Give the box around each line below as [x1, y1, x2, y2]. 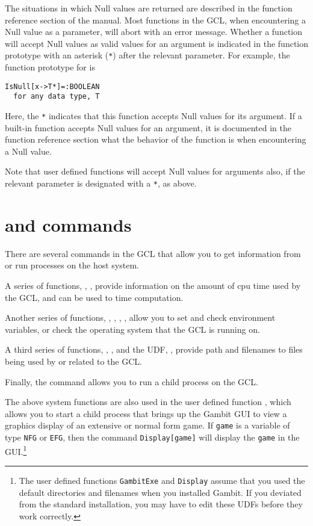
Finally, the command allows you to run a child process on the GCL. [5, 375, 258, 388]
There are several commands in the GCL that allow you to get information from [5, 247, 301, 259]
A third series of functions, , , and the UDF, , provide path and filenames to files [5, 343, 303, 356]
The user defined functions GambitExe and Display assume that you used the [19, 474, 305, 486]
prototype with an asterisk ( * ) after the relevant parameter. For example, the [5, 49, 290, 61]
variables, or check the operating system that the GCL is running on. [5, 323, 260, 335]
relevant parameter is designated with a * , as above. [5, 176, 197, 189]
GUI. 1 [5, 443, 27, 457]
